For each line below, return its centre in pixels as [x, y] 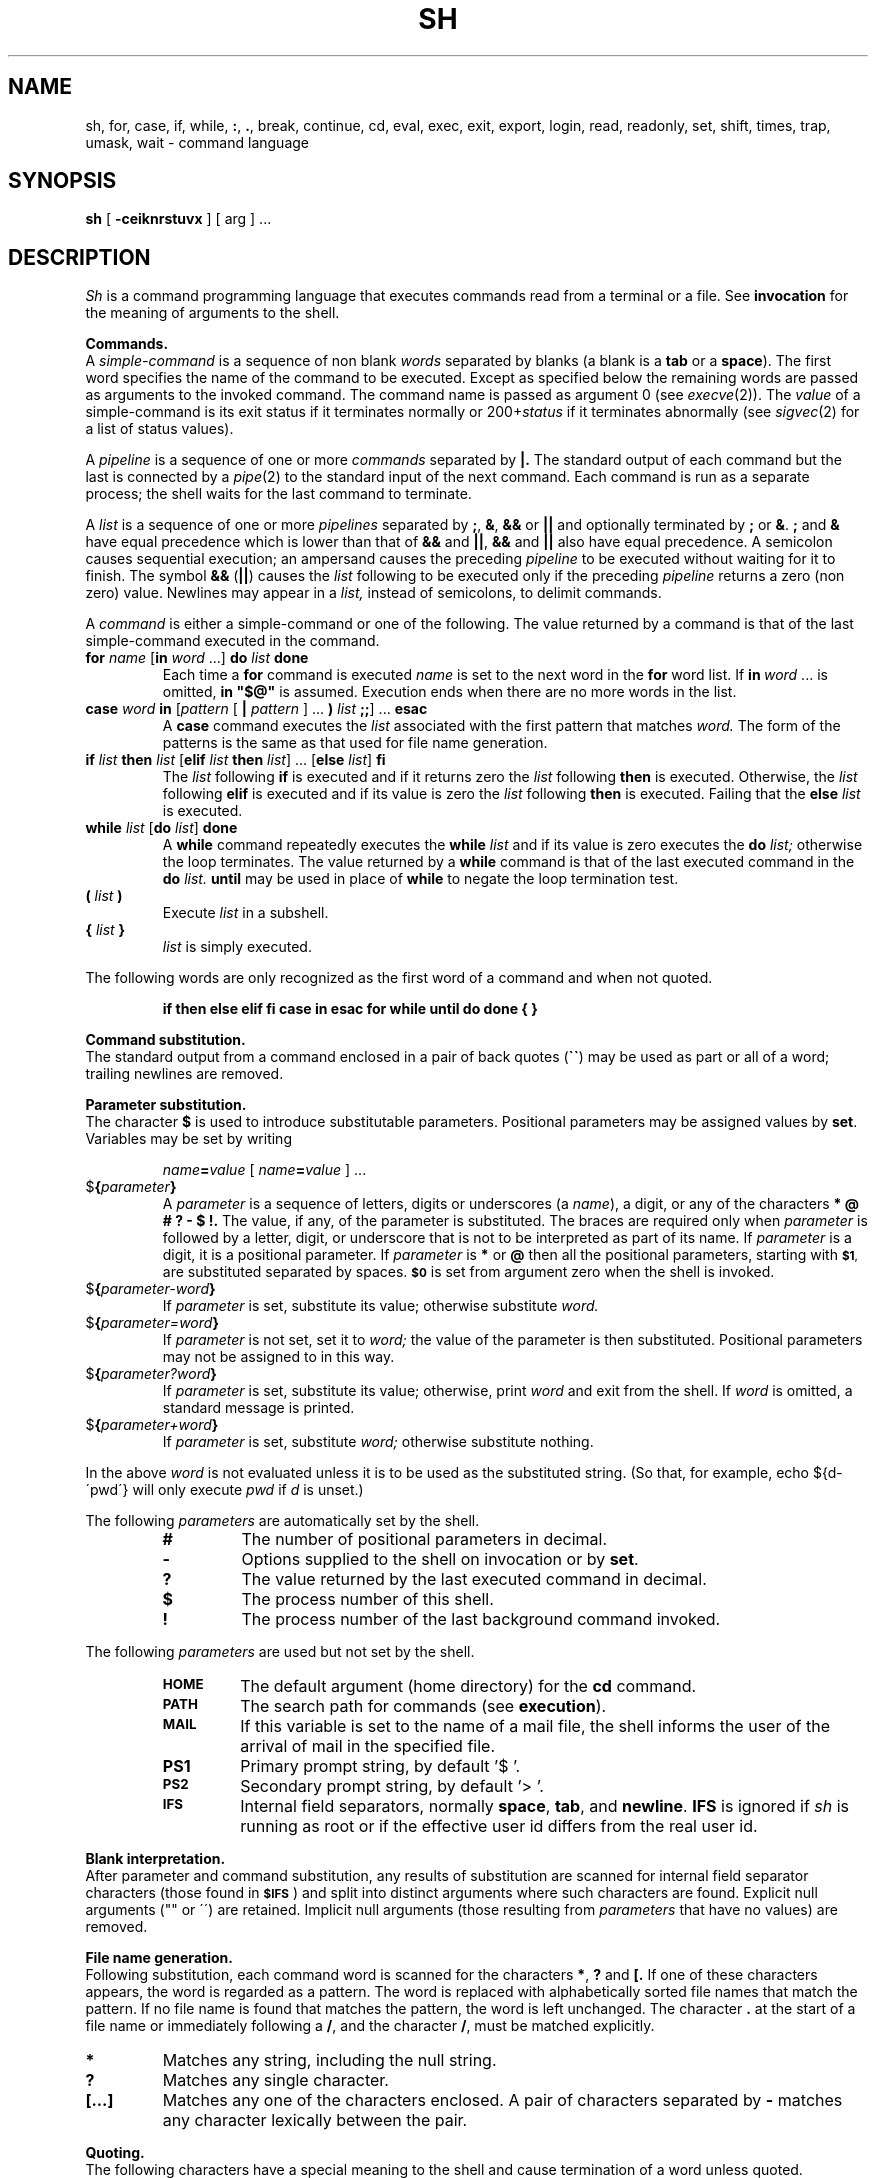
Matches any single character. [275, 2080]
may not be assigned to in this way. [278, 1357]
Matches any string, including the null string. [329, 2060]
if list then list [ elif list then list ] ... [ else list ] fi [235, 760]
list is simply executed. [237, 947]
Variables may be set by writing [188, 1139]
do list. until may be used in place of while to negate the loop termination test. [420, 879]
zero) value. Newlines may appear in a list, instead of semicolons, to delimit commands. [373, 593]
